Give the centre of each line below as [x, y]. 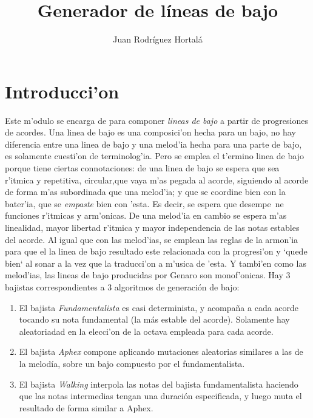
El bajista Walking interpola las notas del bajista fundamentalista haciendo [159, 384]
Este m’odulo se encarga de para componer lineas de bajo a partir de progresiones [156, 120]
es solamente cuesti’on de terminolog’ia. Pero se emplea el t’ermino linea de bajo [154, 156]
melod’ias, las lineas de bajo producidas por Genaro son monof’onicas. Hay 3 [148, 275]
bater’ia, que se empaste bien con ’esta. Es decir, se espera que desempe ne [144, 203]
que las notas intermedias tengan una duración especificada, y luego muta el [160, 396]
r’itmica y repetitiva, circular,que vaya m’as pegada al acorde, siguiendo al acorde [157, 180]
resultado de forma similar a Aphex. [86, 407]
